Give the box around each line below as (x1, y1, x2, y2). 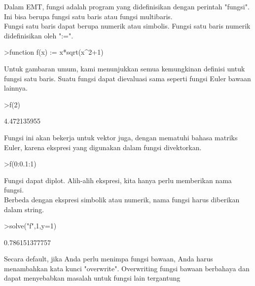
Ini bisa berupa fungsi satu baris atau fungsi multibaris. (4, 11, 173, 21)
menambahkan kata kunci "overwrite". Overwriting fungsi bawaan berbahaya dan (4, 263, 250, 273)
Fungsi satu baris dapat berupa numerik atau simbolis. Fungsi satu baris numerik (4, 21, 251, 31)
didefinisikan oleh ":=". (4, 30, 73, 40)
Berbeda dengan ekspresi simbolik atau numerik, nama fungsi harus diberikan (4, 194, 240, 204)
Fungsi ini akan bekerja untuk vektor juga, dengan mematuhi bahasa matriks (4, 132, 238, 142)
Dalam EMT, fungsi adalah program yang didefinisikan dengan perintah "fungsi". (4, 1, 250, 11)
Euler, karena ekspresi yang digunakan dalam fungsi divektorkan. (4, 142, 202, 152)
